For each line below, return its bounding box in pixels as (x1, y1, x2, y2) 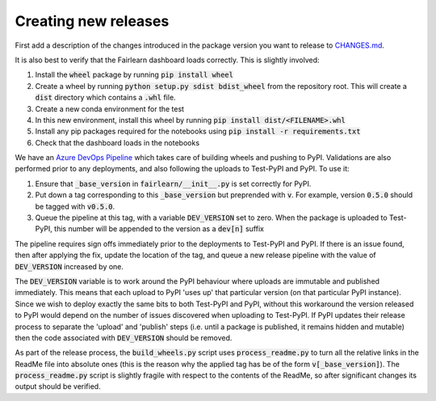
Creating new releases (15, 12, 170, 30)
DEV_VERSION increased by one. (15, 261, 124, 271)
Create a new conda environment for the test (35, 103, 185, 113)
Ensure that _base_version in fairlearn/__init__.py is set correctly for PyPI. (35, 179, 312, 188)
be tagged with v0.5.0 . (35, 201, 115, 211)
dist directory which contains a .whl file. (35, 93, 177, 103)
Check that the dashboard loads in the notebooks (35, 137, 200, 147)
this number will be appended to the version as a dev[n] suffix (53, 224, 264, 234)
